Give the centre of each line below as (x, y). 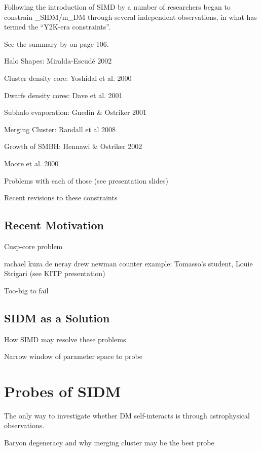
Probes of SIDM (63, 391)
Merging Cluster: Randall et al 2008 (60, 129)
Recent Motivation (54, 225)
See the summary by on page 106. (57, 43)
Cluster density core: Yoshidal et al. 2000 (68, 78)
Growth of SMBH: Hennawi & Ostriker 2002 (73, 146)
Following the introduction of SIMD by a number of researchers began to (117, 7)
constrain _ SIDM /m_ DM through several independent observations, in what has (130, 17)
